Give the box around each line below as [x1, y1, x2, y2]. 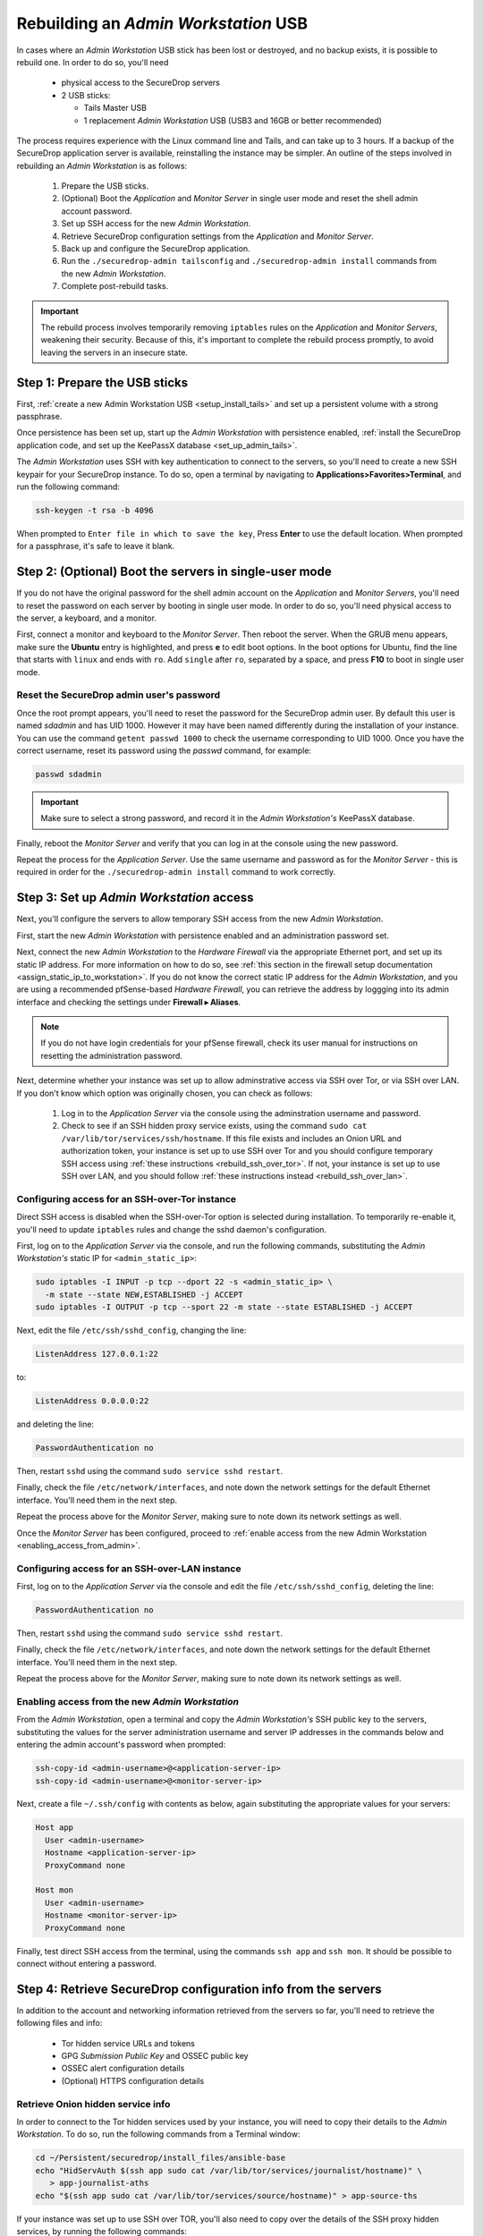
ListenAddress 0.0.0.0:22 [35, 1396, 149, 1406]
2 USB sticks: [61, 89, 111, 100]
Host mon [35, 1885, 74, 1895]
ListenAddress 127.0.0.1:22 [35, 1349, 158, 1359]
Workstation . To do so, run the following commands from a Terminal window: [16, 2129, 301, 2139]
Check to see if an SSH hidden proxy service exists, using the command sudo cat [61, 1121, 368, 1131]
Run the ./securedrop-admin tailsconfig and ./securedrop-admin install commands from [61, 256, 437, 267]
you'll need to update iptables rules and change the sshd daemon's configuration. [16, 1224, 326, 1234]
